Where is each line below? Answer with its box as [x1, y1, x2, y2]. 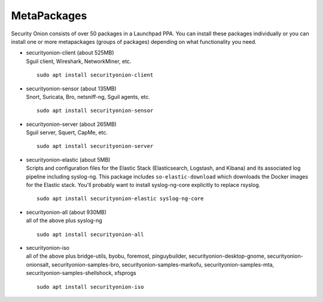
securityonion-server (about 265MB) [26, 120, 117, 128]
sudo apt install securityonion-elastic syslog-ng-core [36, 195, 204, 202]
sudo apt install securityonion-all [36, 231, 144, 238]
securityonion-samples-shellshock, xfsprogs [26, 270, 137, 277]
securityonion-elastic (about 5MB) [26, 156, 111, 163]
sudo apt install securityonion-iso [36, 283, 144, 290]
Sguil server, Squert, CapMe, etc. [26, 129, 108, 136]
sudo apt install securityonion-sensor [36, 107, 154, 114]
